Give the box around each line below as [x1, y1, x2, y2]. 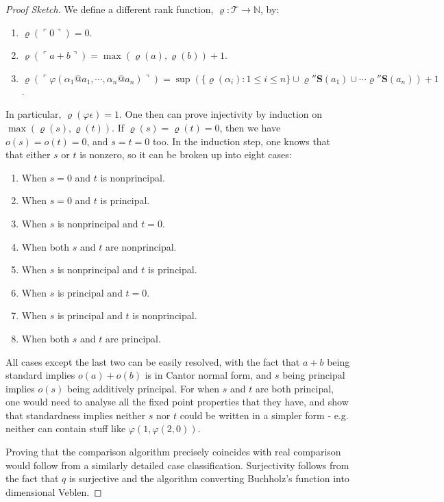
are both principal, [255, 381, 334, 395]
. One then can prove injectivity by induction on [119, 107, 323, 121]
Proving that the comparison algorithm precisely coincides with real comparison [5, 444, 341, 459]
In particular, [5, 107, 62, 121]
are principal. [105, 331, 161, 345]
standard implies [5, 368, 75, 382]
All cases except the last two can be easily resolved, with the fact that [5, 354, 300, 368]
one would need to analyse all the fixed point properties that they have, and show [5, 394, 349, 409]
